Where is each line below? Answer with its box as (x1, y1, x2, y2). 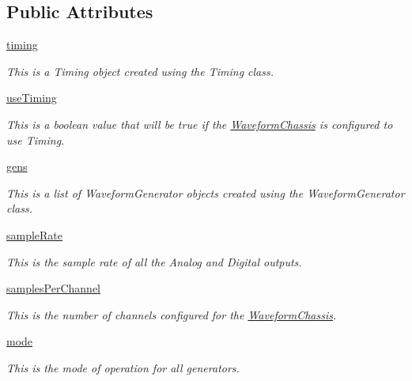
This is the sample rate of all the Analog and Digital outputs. (6, 253, 302, 270)
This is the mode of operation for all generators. (6, 359, 240, 375)
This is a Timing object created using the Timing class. (6, 62, 274, 79)
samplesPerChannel (6, 280, 100, 296)
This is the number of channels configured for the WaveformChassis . (6, 306, 337, 323)
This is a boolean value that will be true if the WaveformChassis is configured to (6, 115, 393, 132)
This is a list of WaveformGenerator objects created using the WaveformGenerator (6, 184, 405, 201)
